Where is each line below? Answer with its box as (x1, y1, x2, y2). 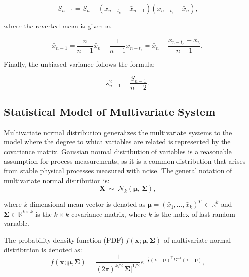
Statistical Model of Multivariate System (4, 104, 216, 119)
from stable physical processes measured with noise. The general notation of (4, 165, 232, 175)
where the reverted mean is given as (4, 21, 112, 30)
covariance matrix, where (71, 208, 147, 219)
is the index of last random (154, 208, 235, 219)
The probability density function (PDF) (4, 234, 124, 245)
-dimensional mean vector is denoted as (27, 199, 146, 209)
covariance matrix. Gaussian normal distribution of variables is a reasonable (4, 146, 232, 156)
